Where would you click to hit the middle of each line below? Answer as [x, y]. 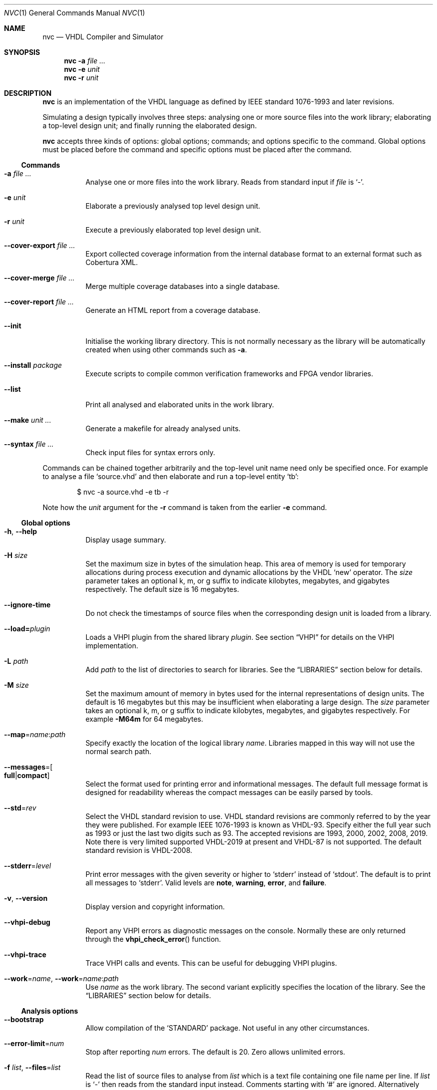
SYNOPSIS [22, 52]
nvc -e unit [82, 69]
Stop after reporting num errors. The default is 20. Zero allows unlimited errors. [215, 1052]
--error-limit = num [34, 1043]
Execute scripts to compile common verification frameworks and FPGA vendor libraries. [229, 374]
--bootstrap [24, 1019]
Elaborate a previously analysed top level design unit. [173, 206]
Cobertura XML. [112, 262]
